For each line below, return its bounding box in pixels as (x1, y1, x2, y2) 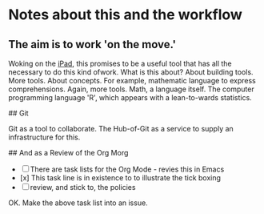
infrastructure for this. (8, 132, 81, 142)
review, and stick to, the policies (30, 183, 136, 192)
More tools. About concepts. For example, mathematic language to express (8, 76, 256, 85)
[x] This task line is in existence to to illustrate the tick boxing (19, 173, 222, 182)
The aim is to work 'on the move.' (8, 38, 177, 51)
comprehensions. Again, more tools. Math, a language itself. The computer (8, 84, 254, 94)
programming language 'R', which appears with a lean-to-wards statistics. (8, 93, 252, 102)
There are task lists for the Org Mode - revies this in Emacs (30, 164, 225, 174)
